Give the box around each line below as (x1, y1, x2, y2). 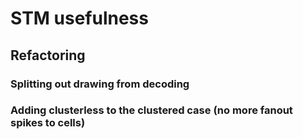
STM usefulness (10, 7, 149, 30)
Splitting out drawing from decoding (10, 77, 190, 91)
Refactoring (10, 47, 86, 64)
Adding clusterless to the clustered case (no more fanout (10, 103, 293, 117)
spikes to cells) (10, 116, 86, 130)
